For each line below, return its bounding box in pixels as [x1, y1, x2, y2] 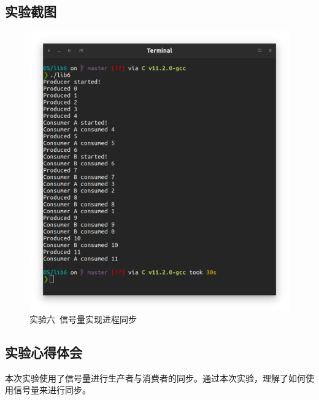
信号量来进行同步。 [13, 383, 91, 396]
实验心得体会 [5, 342, 82, 361]
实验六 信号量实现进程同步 [29, 312, 137, 325]
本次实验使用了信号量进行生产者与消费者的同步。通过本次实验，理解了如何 [5, 371, 306, 384]
